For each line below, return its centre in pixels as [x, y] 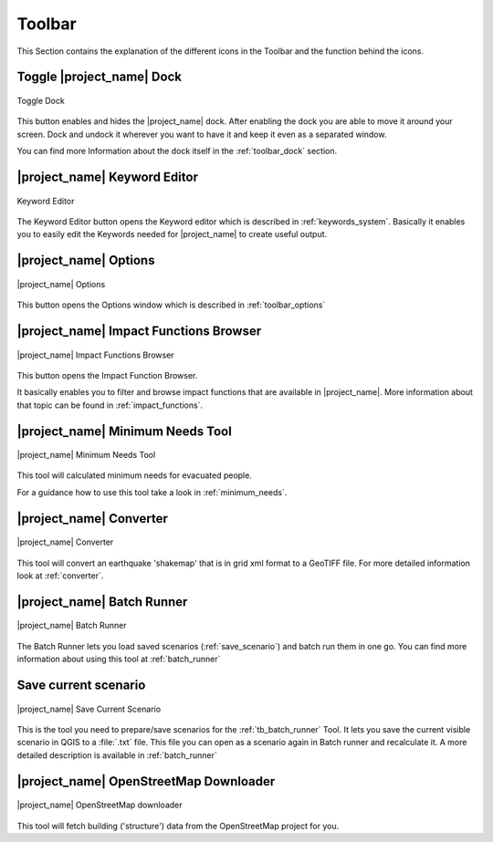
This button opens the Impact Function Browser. [107, 375]
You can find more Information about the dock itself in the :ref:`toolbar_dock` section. [177, 151]
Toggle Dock [41, 100]
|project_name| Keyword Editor [107, 177]
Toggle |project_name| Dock [100, 77]
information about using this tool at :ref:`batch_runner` [119, 659]
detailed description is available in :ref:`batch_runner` [117, 755]
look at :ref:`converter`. [60, 576]
